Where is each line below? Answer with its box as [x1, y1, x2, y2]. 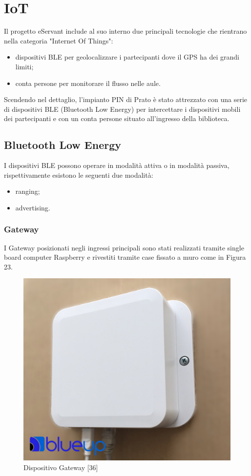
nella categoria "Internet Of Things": [4, 35, 113, 45]
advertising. [15, 202, 50, 212]
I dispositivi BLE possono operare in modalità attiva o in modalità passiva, [4, 160, 230, 170]
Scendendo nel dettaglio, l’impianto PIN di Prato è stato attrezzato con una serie [4, 94, 248, 104]
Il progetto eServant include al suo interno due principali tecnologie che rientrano [4, 26, 247, 36]
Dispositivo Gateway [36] [23, 462, 98, 472]
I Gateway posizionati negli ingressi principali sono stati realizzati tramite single [4, 242, 244, 252]
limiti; [15, 61, 34, 71]
